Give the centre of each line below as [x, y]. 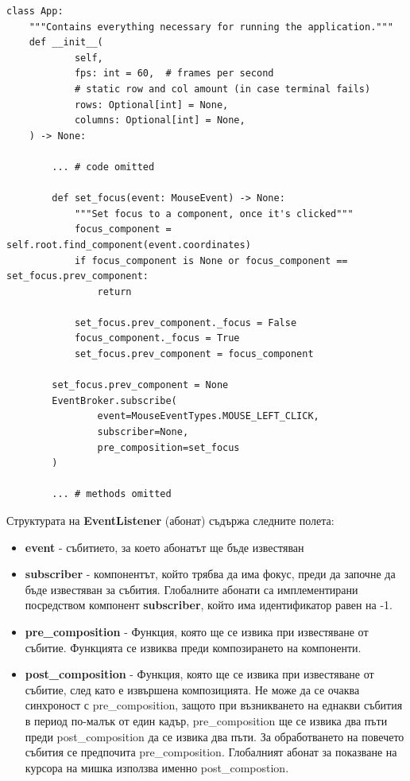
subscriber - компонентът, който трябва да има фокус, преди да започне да [210, 574]
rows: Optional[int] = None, [151, 105]
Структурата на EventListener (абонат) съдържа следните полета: [170, 520]
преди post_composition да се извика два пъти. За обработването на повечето [215, 736]
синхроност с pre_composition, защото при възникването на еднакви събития [214, 705]
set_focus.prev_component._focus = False [186, 323]
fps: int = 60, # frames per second [174, 74]
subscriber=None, [143, 432]
